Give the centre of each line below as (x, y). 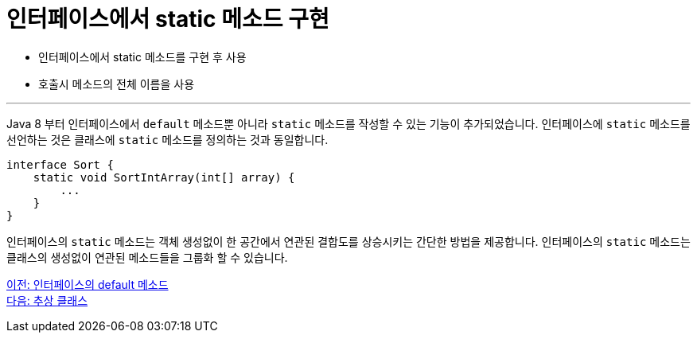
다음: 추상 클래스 (47, 300)
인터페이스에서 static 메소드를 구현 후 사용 (142, 56)
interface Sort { (60, 164)
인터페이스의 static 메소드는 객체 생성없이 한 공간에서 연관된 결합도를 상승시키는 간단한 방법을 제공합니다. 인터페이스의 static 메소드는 (348, 241)
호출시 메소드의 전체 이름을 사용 (117, 84)
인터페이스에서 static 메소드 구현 (168, 19)
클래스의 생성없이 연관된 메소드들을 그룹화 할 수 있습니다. (147, 257)
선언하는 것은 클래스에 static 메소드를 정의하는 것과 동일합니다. (167, 139)
